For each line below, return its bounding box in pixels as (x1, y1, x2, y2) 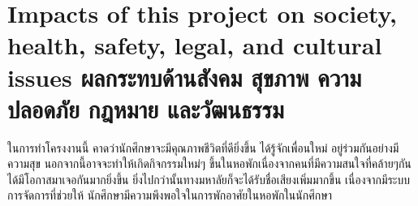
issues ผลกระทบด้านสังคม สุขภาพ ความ (7, 60, 362, 93)
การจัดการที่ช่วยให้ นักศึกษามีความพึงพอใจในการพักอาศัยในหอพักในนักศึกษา (7, 187, 333, 204)
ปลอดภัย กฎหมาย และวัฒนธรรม (7, 92, 284, 125)
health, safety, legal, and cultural (7, 28, 382, 62)
